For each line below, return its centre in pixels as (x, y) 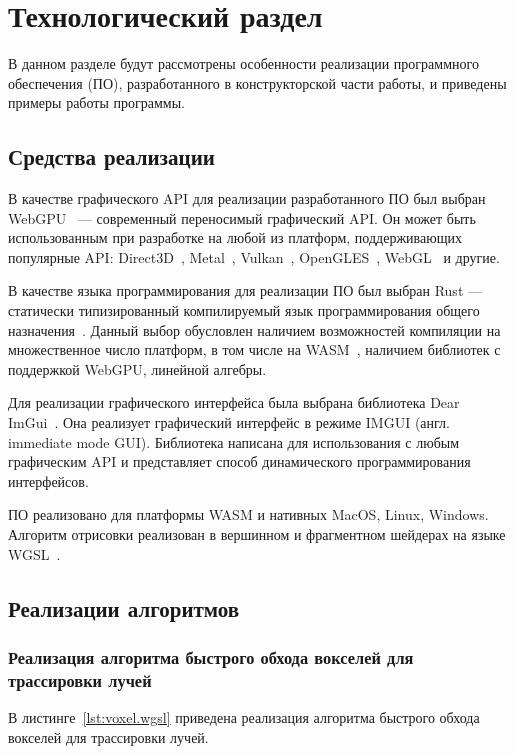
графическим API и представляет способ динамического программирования (239, 461)
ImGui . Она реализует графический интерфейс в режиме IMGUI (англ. (229, 422)
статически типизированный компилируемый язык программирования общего (244, 310)
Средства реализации (111, 156)
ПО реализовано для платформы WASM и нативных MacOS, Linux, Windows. (248, 514)
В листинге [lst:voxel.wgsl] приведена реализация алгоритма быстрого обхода (244, 717)
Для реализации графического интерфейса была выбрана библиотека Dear (234, 402)
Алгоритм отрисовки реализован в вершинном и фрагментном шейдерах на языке (257, 534)
